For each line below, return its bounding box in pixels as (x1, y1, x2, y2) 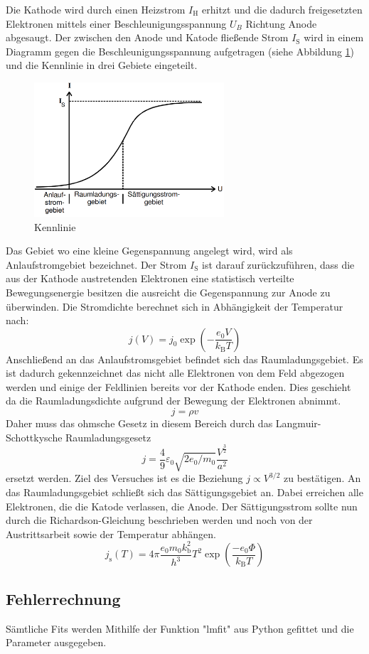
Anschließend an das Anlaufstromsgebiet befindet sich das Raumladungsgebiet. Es (6, 351, 363, 366)
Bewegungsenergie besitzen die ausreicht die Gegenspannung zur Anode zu (6, 284, 331, 299)
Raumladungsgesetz (65, 429, 151, 444)
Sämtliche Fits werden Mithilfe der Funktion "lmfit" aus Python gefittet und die (6, 621, 354, 636)
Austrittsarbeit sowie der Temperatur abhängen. (6, 526, 217, 541)
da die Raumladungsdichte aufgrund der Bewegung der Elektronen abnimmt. (6, 393, 341, 408)
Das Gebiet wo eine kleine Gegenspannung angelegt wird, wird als (6, 243, 293, 258)
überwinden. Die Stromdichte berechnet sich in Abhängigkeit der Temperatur (6, 299, 343, 313)
